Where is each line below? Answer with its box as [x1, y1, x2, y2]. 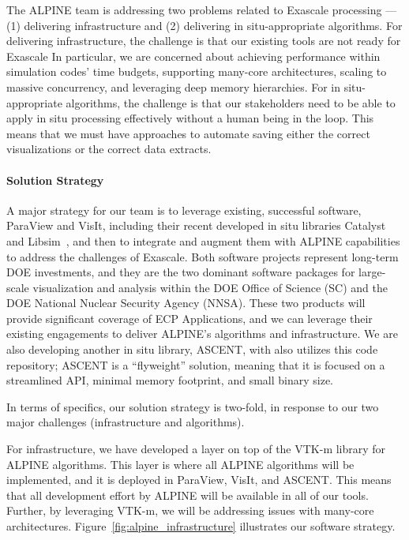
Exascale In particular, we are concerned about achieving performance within [6, 47, 381, 64]
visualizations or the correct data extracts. [6, 141, 212, 157]
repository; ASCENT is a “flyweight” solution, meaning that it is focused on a [6, 356, 385, 373]
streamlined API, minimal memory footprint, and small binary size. [6, 372, 333, 388]
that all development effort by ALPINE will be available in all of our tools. [6, 486, 369, 503]
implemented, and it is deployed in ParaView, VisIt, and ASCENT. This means [6, 471, 392, 488]
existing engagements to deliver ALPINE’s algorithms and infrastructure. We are [6, 325, 398, 342]
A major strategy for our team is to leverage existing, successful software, [6, 201, 362, 218]
